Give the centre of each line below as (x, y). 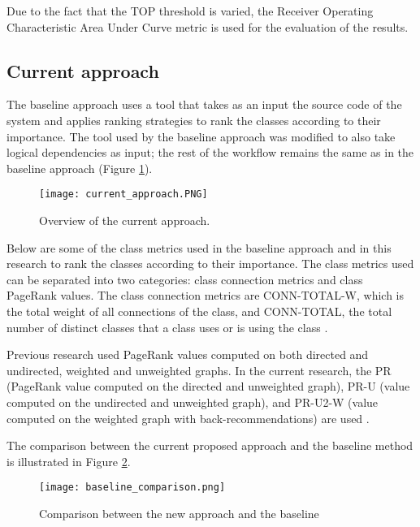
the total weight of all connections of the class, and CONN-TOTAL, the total (199, 311)
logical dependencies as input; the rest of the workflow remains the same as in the (210, 152)
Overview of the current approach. (125, 220)
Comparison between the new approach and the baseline (179, 513)
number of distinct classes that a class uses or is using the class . (167, 327)
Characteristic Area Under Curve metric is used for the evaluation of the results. (208, 26)
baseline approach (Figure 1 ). (80, 168)
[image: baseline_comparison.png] (132, 488)
